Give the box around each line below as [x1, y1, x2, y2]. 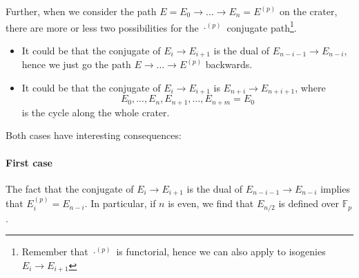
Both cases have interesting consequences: [6, 128, 182, 142]
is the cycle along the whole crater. [21, 105, 170, 119]
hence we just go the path [21, 57, 131, 72]
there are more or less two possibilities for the [6, 20, 199, 34]
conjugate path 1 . [226, 18, 297, 34]
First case [6, 155, 52, 169]
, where [295, 80, 326, 94]
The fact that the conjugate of [6, 181, 134, 195]
